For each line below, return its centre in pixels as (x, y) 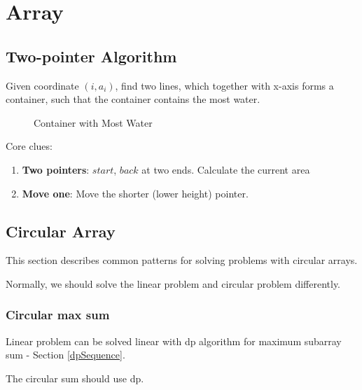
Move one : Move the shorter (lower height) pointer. (135, 193)
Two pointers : (56, 169)
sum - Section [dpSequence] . (65, 355)
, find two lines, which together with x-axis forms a (224, 85)
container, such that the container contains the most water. (133, 99)
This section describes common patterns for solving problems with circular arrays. (182, 260)
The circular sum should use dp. (75, 378)
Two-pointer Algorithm (91, 56)
